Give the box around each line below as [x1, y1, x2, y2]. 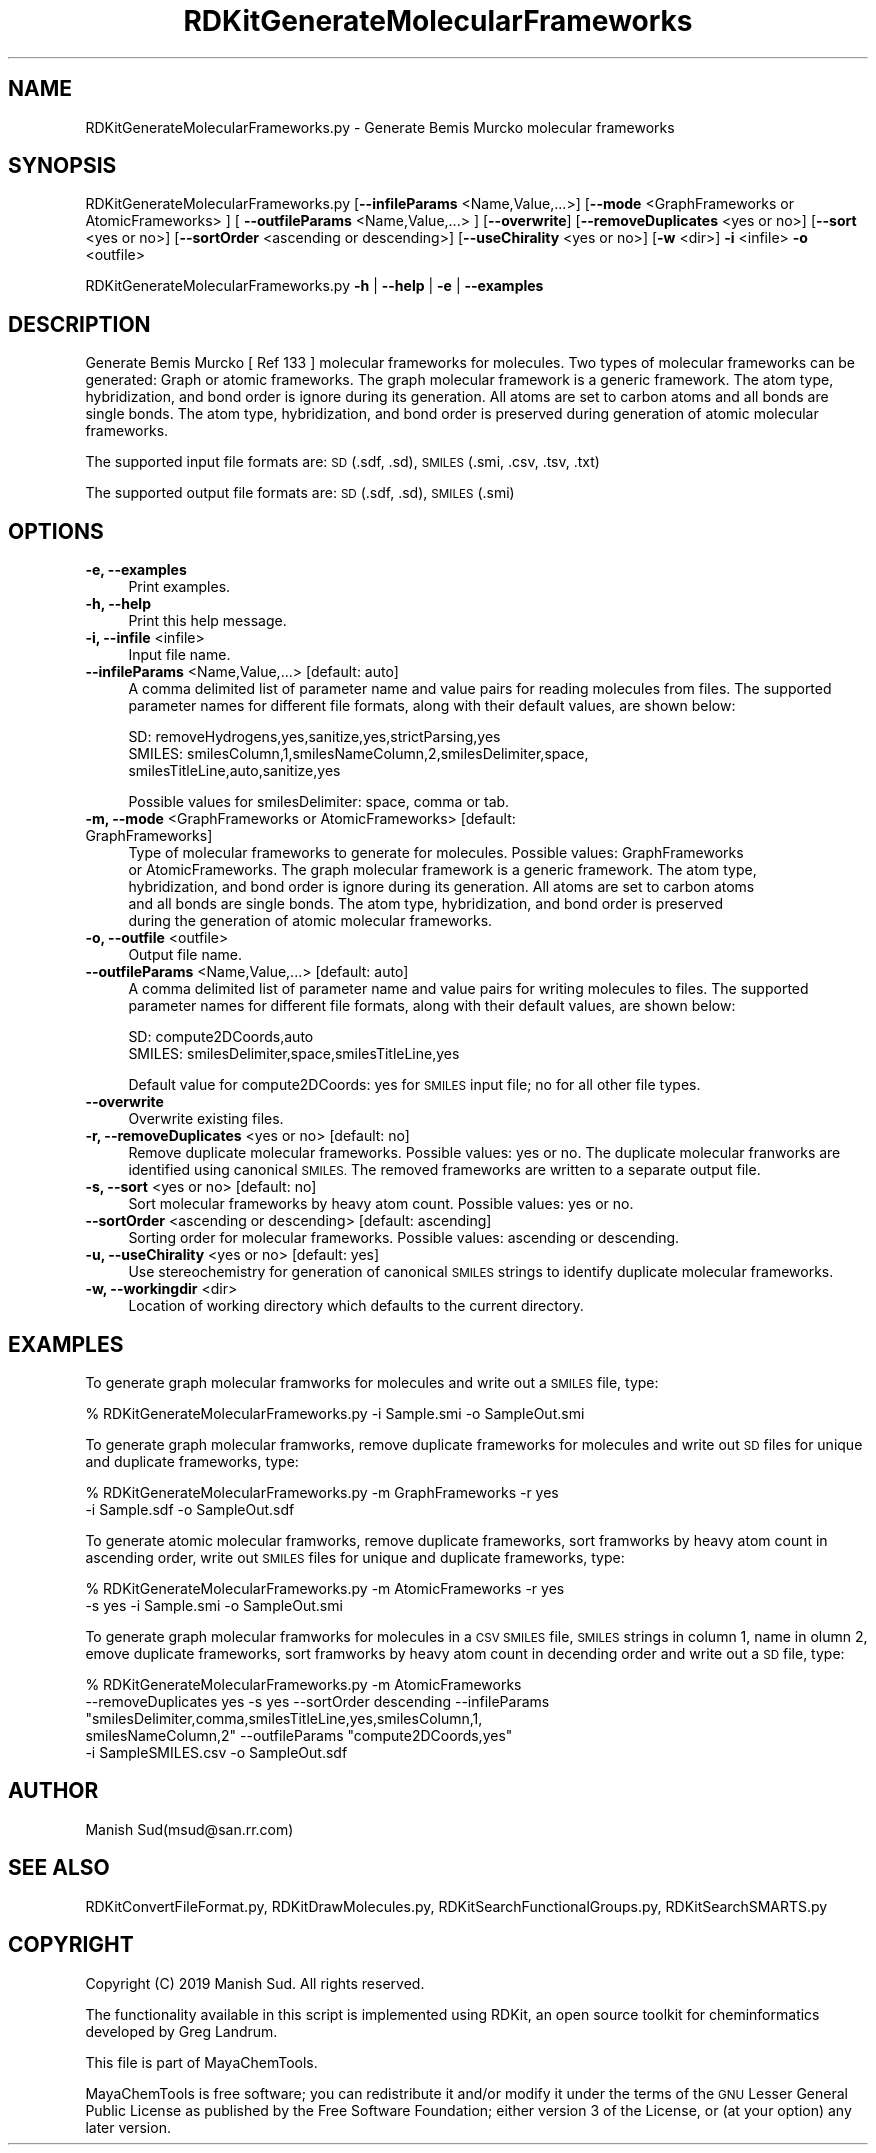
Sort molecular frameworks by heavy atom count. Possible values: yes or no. [128, 1195, 634, 1213]
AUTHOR [8, 1778, 99, 1804]
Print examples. [128, 578, 231, 596]
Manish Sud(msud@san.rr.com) [85, 1820, 294, 1838]
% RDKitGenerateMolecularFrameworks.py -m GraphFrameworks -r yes [85, 1483, 559, 1501]
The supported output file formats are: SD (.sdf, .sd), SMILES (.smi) [85, 484, 515, 502]
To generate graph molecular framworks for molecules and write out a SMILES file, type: [85, 1373, 659, 1391]
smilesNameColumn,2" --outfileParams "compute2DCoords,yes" [85, 1726, 513, 1744]
